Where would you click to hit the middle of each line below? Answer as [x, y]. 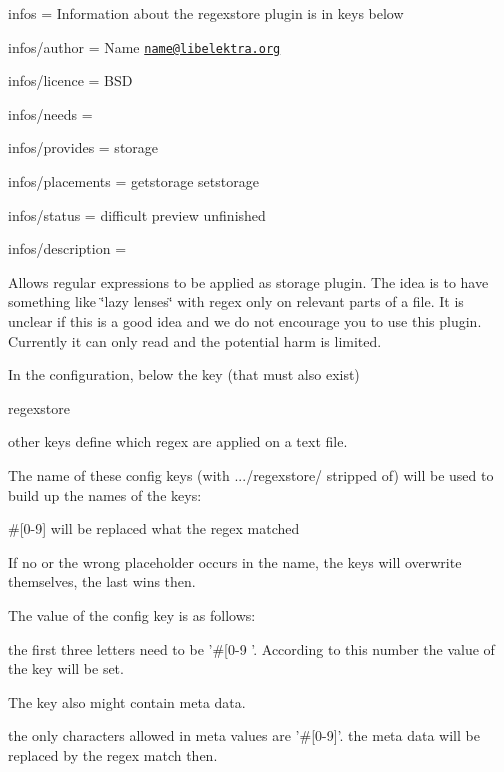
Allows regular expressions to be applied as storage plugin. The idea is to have [248, 281]
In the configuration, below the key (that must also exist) [184, 374]
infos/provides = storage [83, 147]
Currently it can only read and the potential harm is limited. [195, 340]
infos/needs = [50, 113]
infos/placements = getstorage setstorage [133, 181]
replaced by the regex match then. [113, 754]
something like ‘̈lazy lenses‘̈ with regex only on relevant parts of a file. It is [236, 301]
